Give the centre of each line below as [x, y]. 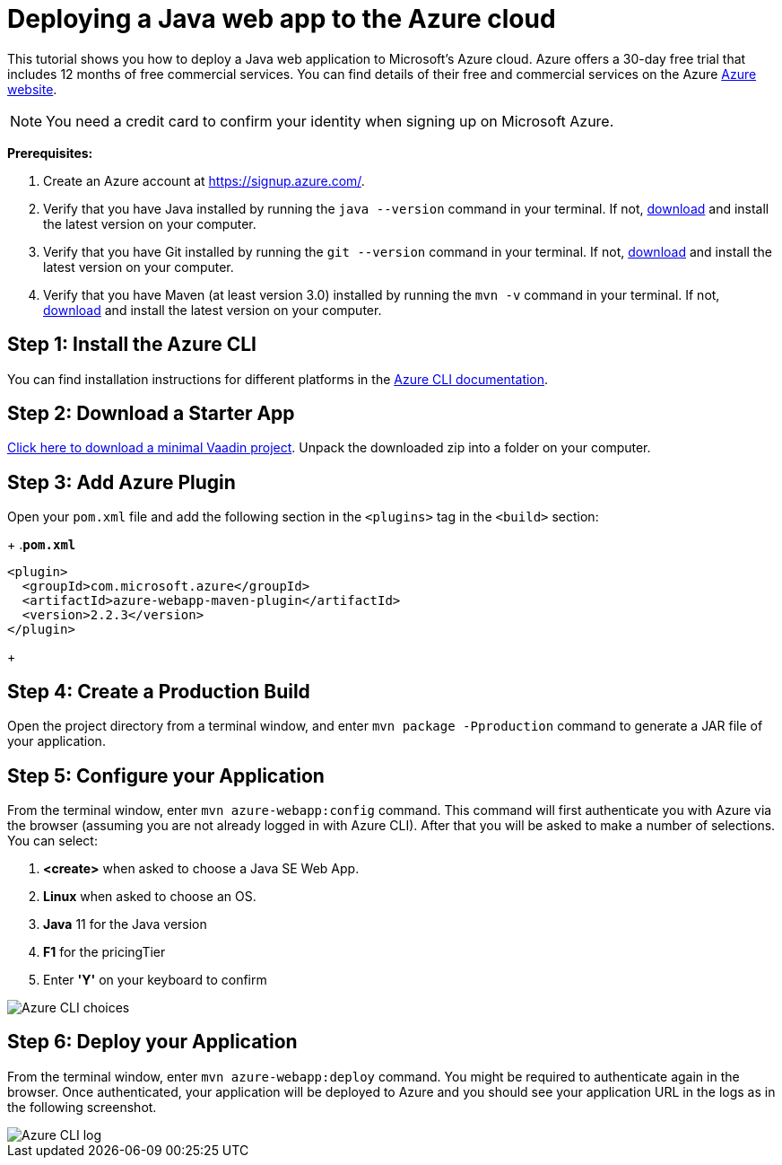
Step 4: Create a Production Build [159, 691]
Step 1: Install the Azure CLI [132, 345]
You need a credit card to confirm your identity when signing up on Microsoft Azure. [330, 121]
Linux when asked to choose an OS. [150, 896]
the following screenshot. [82, 1107]
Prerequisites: [50, 153]
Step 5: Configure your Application [166, 775]
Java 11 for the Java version [125, 924]
